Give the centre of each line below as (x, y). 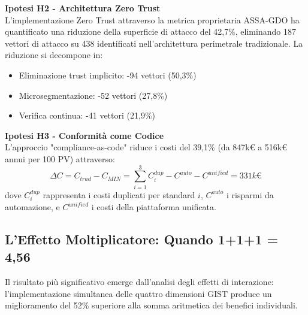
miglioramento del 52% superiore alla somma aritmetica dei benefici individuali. (151, 305)
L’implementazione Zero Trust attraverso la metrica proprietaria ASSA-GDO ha (152, 19)
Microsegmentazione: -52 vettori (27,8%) (93, 95)
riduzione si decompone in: (54, 55)
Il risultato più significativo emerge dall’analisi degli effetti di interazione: (139, 282)
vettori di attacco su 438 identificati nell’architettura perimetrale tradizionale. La (154, 43)
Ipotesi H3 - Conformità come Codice (84, 135)
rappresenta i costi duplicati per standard (119, 194)
